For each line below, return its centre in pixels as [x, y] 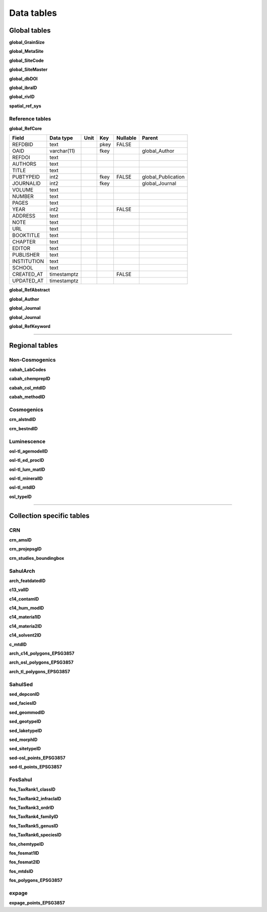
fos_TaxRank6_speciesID [35, 835]
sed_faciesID [23, 703]
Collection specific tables [49, 516]
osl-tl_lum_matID [27, 469]
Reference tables [30, 119]
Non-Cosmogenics [33, 360]
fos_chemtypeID [26, 844]
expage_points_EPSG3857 [37, 903]
